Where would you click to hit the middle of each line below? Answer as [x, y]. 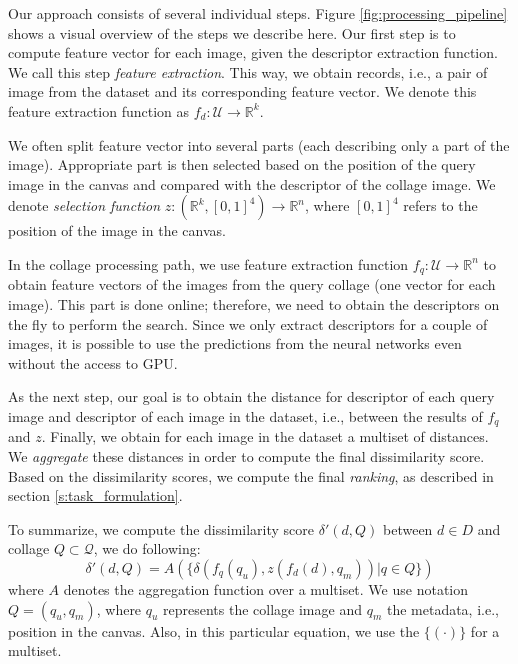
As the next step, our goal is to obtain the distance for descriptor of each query [251, 396]
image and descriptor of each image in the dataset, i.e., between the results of [245, 415]
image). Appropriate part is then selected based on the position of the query [242, 164]
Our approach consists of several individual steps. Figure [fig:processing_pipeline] [258, 13]
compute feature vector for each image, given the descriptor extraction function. [253, 52]
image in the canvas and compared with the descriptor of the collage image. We [252, 183]
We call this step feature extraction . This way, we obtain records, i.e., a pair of [248, 71]
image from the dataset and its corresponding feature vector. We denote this [242, 91]
